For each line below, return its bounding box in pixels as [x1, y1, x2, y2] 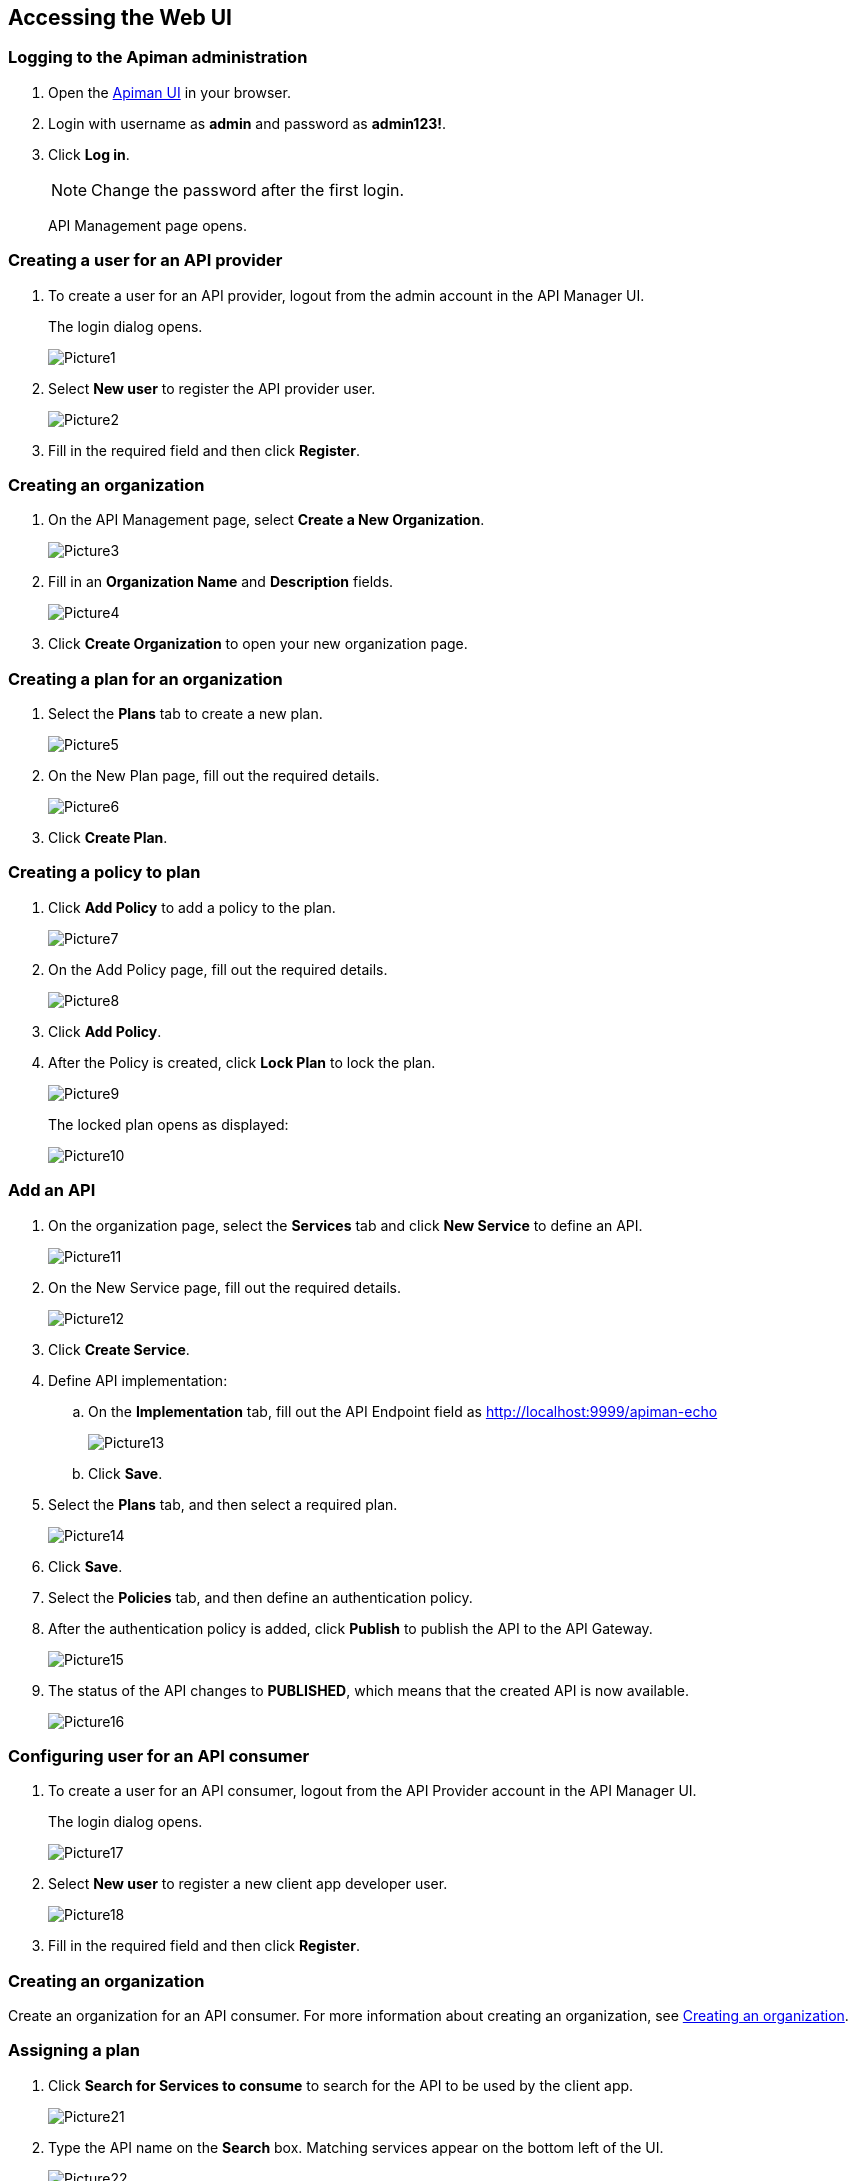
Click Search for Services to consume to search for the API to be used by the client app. [48, 2076, 634, 2094]
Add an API [8, 1180, 96, 1201]
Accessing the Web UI [8, 5, 232, 30]
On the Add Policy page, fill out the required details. [48, 960, 388, 978]
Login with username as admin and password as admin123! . [48, 114, 447, 132]
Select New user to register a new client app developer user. [48, 1875, 448, 1893]
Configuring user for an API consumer [8, 1745, 310, 1766]
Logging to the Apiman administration [8, 47, 308, 68]
